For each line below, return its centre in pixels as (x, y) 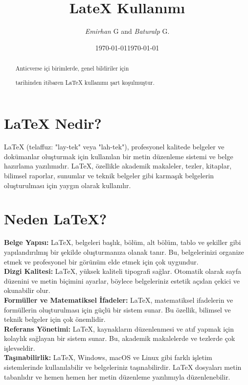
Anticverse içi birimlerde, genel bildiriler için (72, 68)
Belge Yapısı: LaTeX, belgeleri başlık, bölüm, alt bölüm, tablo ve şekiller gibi (123, 242)
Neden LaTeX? (56, 219)
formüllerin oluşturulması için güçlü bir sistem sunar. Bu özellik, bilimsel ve (117, 309)
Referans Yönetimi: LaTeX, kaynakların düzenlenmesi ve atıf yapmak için (119, 328)
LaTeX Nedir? (53, 123)
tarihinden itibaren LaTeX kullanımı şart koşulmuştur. (85, 82)
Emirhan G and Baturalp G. (127, 31)
